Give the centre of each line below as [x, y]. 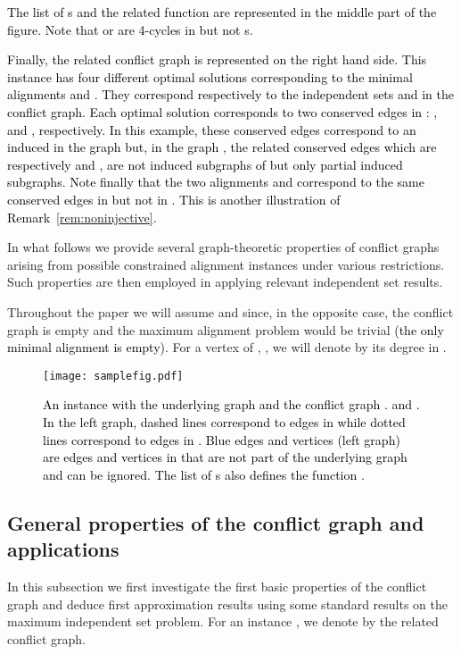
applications [63, 549]
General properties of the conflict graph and [216, 522]
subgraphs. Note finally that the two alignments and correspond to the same [216, 182]
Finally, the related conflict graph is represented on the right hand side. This [217, 59]
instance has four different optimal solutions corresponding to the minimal [210, 76]
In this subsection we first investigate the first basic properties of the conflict [217, 586]
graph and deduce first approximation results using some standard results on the [227, 604]
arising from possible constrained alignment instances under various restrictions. [226, 264]
